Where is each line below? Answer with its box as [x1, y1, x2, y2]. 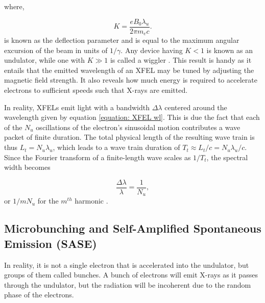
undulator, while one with [4, 55, 85, 65]
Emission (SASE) [4, 235, 97, 251]
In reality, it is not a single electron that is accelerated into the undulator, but [4, 259, 249, 270]
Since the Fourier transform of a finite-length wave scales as [4, 151, 191, 162]
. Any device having [121, 44, 183, 55]
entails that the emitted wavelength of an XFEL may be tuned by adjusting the [4, 64, 254, 75]
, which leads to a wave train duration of [53, 142, 180, 153]
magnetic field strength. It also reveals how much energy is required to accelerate [4, 74, 257, 85]
